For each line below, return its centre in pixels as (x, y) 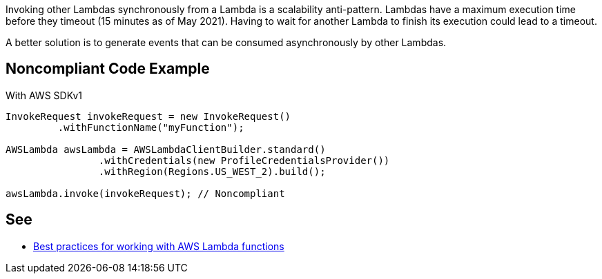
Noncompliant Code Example (108, 69)
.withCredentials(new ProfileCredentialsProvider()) (244, 160)
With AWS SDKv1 (44, 95)
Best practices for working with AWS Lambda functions (159, 246)
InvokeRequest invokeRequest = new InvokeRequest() (148, 116)
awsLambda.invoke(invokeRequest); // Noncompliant (145, 193)
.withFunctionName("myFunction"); (151, 127)
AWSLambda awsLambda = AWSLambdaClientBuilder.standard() (166, 149)
